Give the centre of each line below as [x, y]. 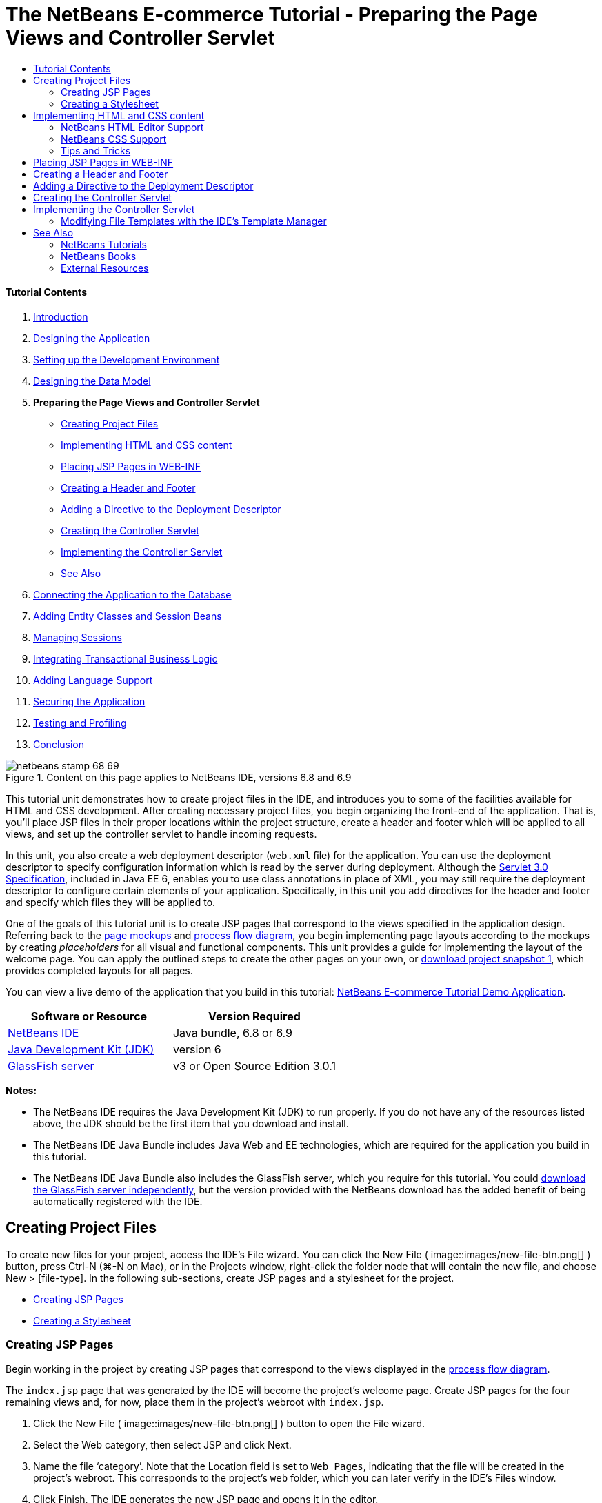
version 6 [197, 1049]
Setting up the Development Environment [127, 359]
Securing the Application [89, 701]
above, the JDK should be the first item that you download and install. [191, 1123]
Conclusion [59, 744]
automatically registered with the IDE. [118, 1201]
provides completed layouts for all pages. [99, 970]
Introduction [61, 316]
